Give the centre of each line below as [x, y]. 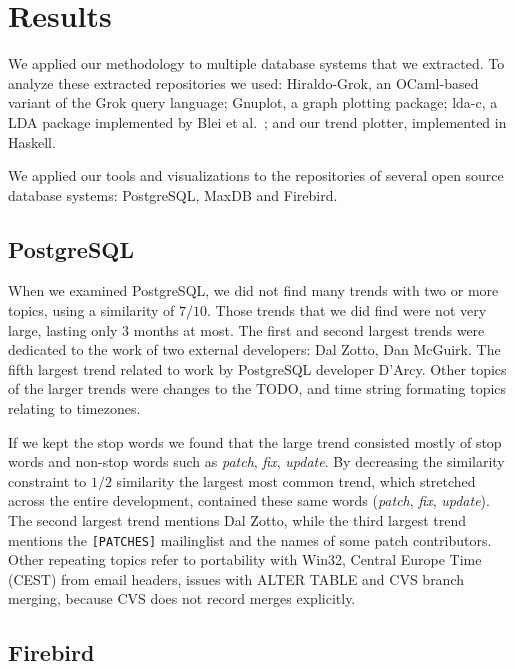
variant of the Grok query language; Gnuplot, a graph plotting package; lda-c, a [253, 102]
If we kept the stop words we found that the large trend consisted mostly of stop [255, 441]
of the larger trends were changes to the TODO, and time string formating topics [257, 388]
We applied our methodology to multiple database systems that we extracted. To [256, 63]
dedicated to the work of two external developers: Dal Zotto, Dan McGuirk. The [254, 349]
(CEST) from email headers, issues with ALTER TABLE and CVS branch [236, 578]
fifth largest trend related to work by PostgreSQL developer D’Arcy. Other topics [257, 368]
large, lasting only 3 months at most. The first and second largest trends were [246, 329]
